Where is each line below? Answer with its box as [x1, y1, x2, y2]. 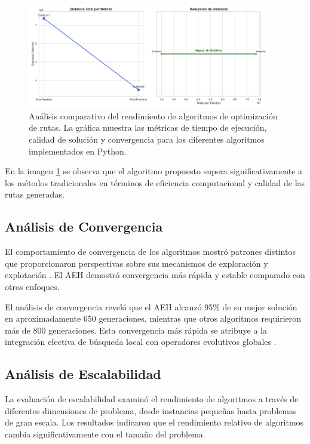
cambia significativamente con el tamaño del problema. [5, 427, 205, 440]
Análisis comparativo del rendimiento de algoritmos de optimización [29, 109, 278, 122]
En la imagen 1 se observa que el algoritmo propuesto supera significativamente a [5, 165, 303, 177]
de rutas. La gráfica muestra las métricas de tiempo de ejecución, [29, 121, 267, 134]
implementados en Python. [29, 144, 127, 157]
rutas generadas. [5, 188, 65, 201]
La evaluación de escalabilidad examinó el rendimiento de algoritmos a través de [5, 393, 299, 405]
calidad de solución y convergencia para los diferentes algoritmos [29, 133, 265, 146]
